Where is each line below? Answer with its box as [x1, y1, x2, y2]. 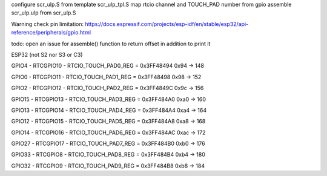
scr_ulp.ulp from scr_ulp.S [11, 9, 76, 16]
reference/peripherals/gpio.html [11, 29, 91, 36]
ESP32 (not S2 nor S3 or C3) [11, 51, 83, 58]
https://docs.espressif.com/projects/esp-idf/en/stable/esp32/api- [85, 20, 249, 27]
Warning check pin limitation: [11, 20, 84, 27]
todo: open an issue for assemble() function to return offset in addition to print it [11, 40, 211, 47]
